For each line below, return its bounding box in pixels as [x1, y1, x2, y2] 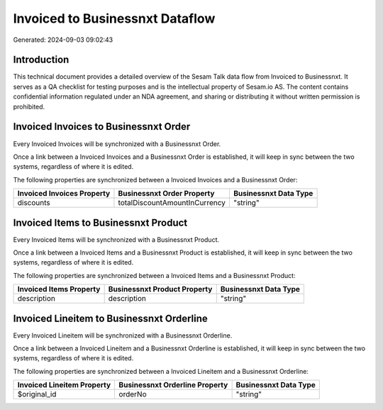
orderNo [118, 389, 147, 399]
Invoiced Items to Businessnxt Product [13, 216, 188, 228]
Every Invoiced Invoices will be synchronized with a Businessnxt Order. [13, 139, 221, 148]
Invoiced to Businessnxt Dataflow [13, 11, 216, 26]
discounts [17, 198, 51, 208]
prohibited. [13, 102, 45, 111]
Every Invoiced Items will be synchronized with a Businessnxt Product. [13, 235, 220, 244]
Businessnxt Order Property [118, 189, 215, 199]
